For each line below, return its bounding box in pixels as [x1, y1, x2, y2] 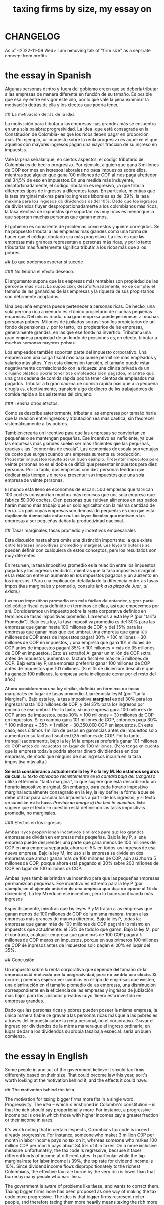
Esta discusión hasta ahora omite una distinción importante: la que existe [5, 537, 152, 543]
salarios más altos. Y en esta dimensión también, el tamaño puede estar [5, 360, 150, 366]
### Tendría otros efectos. [5, 401, 59, 406]
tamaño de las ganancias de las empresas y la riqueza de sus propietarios [5, 288, 154, 294]
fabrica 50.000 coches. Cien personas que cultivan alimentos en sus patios [5, 497, 158, 503]
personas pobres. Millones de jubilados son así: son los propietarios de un [5, 318, 155, 325]
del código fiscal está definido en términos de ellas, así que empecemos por [5, 603, 159, 609]
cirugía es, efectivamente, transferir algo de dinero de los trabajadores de [5, 386, 154, 392]
